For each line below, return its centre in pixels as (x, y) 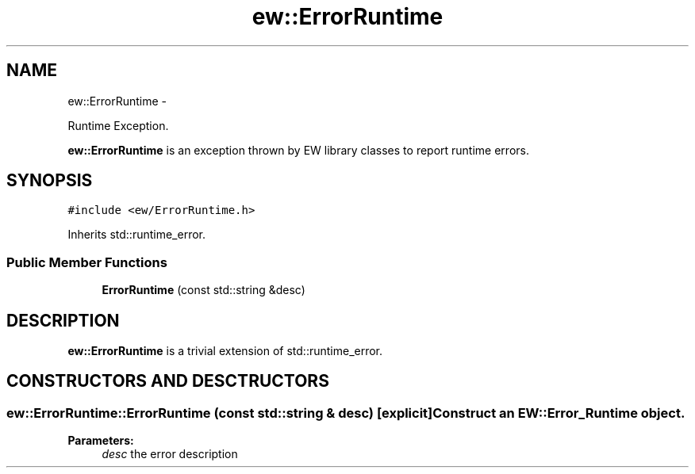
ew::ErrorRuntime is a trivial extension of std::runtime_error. (225, 351)
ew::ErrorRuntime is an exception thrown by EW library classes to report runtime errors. (298, 150)
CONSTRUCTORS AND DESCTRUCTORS (168, 381)
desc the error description (170, 454)
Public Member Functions (87, 262)
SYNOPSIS (50, 181)
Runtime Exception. (118, 125)
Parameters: (101, 441)
